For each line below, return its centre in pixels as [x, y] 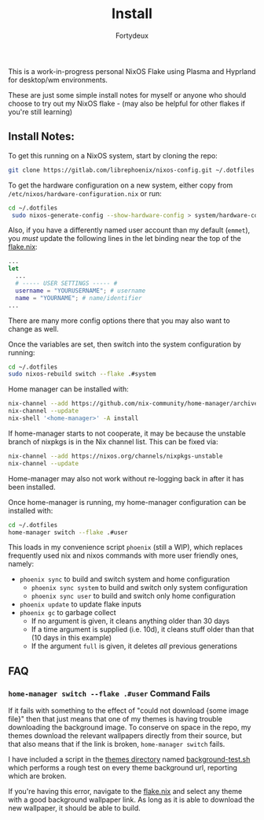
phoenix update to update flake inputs [80, 604]
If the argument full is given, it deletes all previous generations [134, 646]
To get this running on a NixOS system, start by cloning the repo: [113, 155]
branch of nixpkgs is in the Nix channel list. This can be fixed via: [113, 441]
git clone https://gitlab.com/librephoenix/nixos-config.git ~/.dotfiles [132, 170]
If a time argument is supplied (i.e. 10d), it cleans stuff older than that [143, 629]
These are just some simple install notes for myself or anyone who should [127, 95]
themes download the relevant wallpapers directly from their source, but [125, 736]
